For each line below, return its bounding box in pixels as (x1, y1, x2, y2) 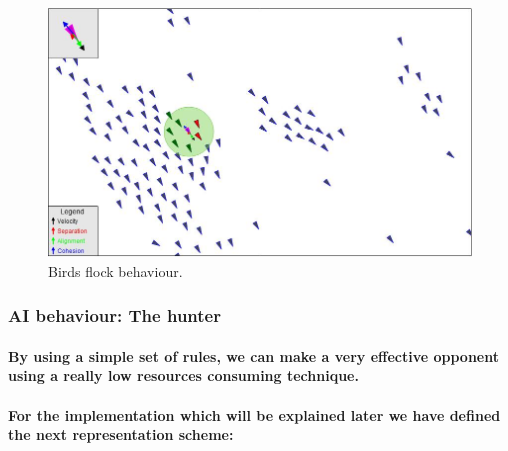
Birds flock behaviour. (48, 260, 183, 281)
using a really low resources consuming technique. (8, 365, 359, 386)
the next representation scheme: (8, 424, 234, 445)
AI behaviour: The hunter (8, 303, 221, 328)
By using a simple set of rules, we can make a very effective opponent (8, 345, 499, 366)
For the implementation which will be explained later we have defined (8, 404, 501, 425)
